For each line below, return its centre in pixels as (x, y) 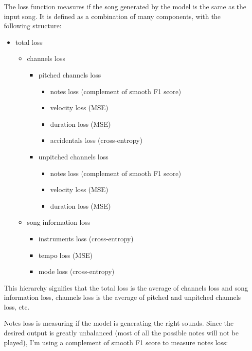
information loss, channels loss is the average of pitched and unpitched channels (123, 297)
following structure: (33, 26)
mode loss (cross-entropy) (77, 271)
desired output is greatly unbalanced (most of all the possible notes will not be (121, 333)
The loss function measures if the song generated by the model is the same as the (125, 6)
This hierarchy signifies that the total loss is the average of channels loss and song (126, 287)
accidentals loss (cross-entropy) (96, 140)
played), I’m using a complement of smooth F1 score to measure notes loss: (116, 342)
